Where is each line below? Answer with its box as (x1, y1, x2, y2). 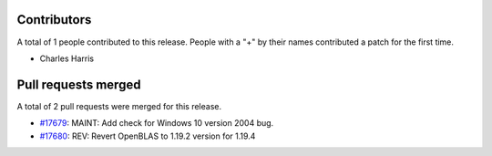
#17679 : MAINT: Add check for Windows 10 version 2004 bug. (39, 118, 274, 129)
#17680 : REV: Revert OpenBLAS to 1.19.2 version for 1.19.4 (39, 130, 256, 141)
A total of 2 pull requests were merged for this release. (16, 100, 222, 111)
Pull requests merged (16, 77, 141, 92)
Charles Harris (39, 53, 95, 64)
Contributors (16, 12, 92, 27)
